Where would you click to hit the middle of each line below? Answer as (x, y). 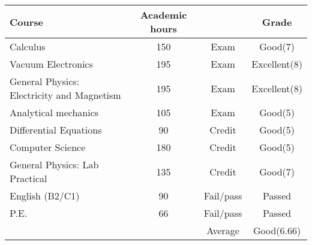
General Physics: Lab (54, 164)
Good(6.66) (277, 230)
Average (223, 230)
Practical (28, 178)
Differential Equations (56, 130)
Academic (163, 15)
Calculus (28, 46)
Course (27, 22)
